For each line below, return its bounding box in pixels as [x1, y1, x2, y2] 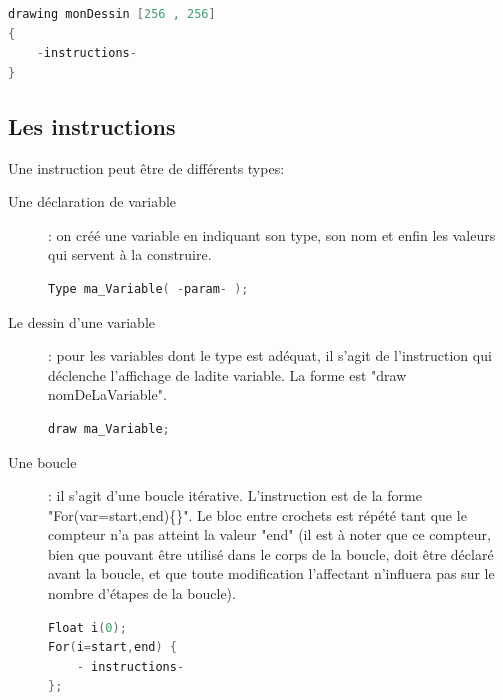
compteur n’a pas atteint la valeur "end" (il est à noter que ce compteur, [48, 524, 491, 545]
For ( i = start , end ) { [48, 640, 177, 655]
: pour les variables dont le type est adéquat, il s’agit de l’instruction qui [48, 345, 492, 366]
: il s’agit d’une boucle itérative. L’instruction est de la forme [48, 485, 422, 506]
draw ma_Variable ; [48, 421, 170, 436]
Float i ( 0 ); [48, 620, 127, 635]
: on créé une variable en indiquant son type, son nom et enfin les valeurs [48, 224, 496, 245]
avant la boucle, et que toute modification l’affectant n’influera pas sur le [48, 563, 495, 584]
